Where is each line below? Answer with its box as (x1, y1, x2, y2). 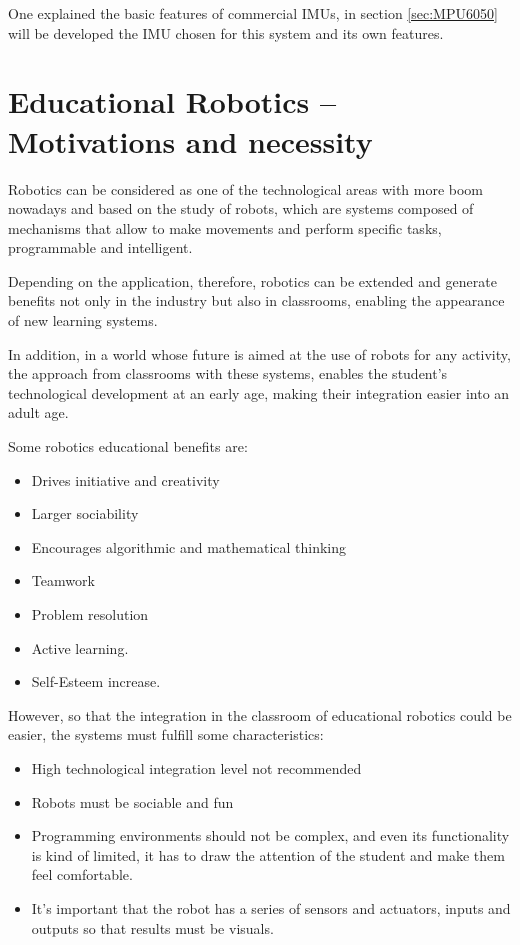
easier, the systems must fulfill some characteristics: (8, 724, 324, 745)
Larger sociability (31, 503, 139, 524)
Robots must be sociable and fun (31, 791, 234, 812)
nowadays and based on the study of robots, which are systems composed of (8, 198, 474, 219)
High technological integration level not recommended (31, 757, 362, 778)
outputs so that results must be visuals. (31, 917, 274, 938)
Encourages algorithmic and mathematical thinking (31, 536, 347, 557)
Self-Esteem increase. (31, 671, 161, 692)
